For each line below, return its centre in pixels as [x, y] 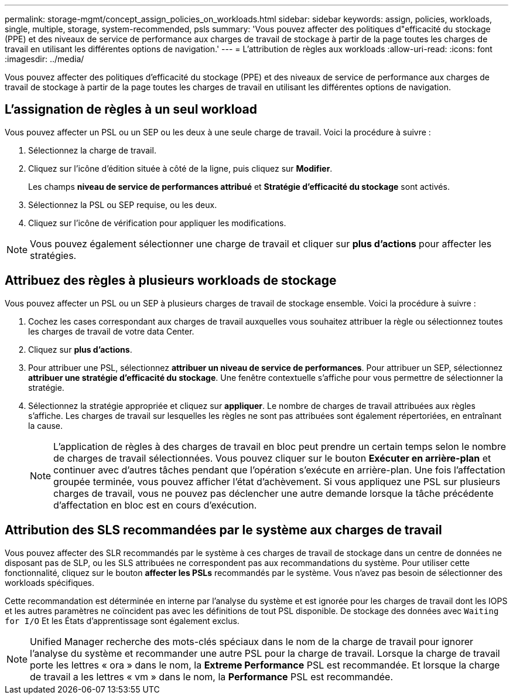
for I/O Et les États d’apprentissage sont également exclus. [122, 620]
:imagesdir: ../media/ [45, 59]
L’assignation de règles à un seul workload [131, 110]
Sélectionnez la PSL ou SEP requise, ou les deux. [123, 204]
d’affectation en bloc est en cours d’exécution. [155, 505]
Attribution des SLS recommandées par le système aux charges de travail [223, 530]
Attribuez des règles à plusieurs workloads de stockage [171, 281]
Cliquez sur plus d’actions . [80, 349]
